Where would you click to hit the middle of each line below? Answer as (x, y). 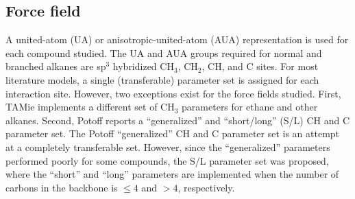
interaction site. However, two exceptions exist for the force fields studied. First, (173, 93)
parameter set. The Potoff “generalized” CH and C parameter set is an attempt (173, 133)
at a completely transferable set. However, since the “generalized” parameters (168, 147)
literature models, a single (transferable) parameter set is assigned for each (162, 79)
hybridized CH (143, 66)
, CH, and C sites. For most (260, 66)
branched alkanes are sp (56, 66)
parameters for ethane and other (250, 107)
